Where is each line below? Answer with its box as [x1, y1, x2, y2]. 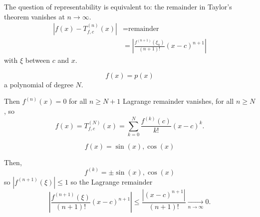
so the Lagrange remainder [70, 176, 153, 187]
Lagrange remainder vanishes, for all [123, 96, 234, 106]
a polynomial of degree [4, 79, 73, 89]
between [25, 55, 50, 65]
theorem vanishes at [4, 11, 65, 21]
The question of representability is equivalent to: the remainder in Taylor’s [4, 1, 232, 11]
